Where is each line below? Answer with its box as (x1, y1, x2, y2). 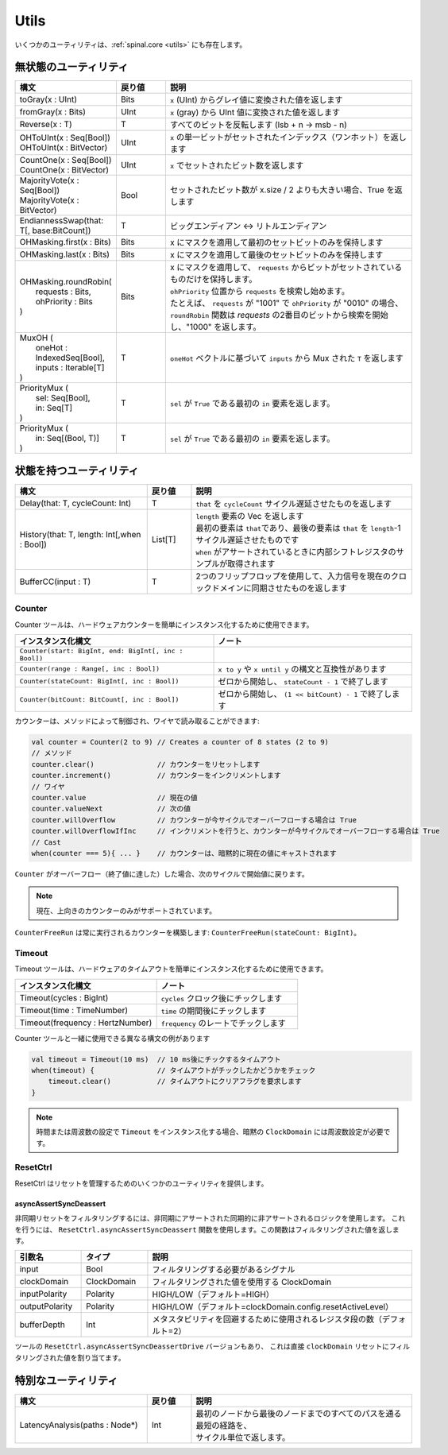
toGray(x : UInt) (19, 94, 78, 105)
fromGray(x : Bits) (19, 106, 87, 118)
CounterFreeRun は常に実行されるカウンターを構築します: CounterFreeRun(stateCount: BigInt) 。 (14, 928, 361, 938)
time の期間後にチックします (160, 1005, 267, 1016)
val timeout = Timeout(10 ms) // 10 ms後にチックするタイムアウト (31, 1054, 281, 1064)
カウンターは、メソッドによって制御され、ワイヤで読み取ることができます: (14, 716, 260, 726)
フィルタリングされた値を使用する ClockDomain (152, 1276, 332, 1287)
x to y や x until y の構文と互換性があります (218, 664, 387, 675)
